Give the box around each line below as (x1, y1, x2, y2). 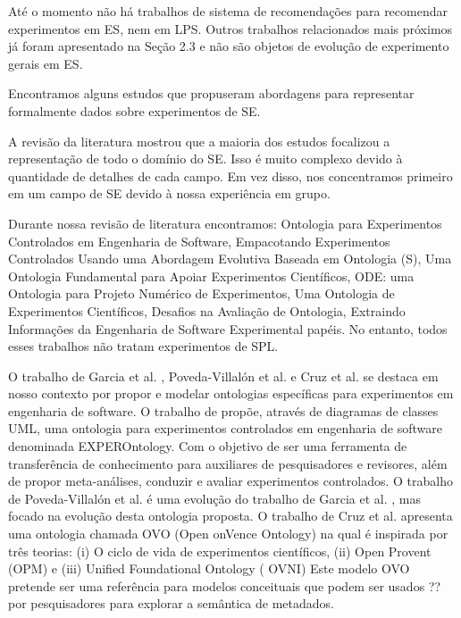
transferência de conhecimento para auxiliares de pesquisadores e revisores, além (8, 454, 448, 472)
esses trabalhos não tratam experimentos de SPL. (8, 337, 279, 355)
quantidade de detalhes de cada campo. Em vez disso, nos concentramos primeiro (8, 166, 453, 185)
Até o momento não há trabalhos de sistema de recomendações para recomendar (8, 2, 448, 20)
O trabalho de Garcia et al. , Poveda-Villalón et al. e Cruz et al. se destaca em (8, 366, 439, 385)
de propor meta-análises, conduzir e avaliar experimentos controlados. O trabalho (8, 472, 453, 490)
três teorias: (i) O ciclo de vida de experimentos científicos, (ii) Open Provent (8, 541, 432, 560)
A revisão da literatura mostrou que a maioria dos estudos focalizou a (8, 131, 390, 150)
